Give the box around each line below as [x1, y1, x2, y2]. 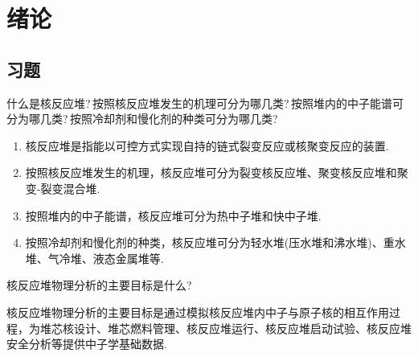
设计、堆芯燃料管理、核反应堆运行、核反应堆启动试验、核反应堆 [73, 319, 412, 336]
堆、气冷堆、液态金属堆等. [25, 249, 164, 266]
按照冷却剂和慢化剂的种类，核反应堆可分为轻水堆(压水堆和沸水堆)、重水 [25, 234, 406, 251]
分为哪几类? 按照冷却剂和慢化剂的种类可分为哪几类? [6, 110, 278, 127]
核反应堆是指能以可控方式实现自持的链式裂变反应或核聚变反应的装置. [25, 137, 389, 154]
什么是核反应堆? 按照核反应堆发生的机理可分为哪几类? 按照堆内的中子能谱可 [6, 94, 404, 111]
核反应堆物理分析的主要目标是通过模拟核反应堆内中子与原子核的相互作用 [6, 303, 389, 320]
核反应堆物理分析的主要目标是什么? [6, 277, 192, 293]
